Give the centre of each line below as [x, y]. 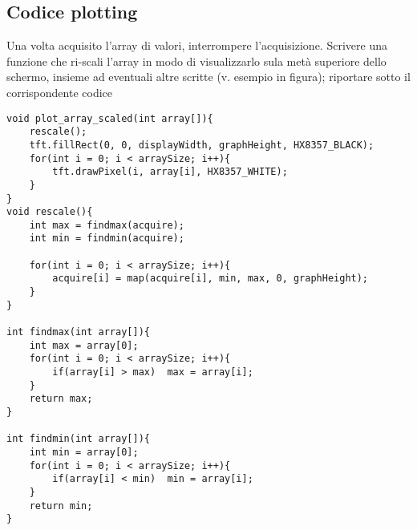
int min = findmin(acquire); [107, 239]
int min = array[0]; [84, 452]
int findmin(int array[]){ [78, 439]
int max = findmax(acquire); [107, 225]
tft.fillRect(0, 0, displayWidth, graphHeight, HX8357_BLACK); [202, 145]
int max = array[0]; [84, 345]
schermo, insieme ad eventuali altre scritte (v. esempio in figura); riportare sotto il [208, 77]
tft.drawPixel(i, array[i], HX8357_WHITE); [170, 172]
